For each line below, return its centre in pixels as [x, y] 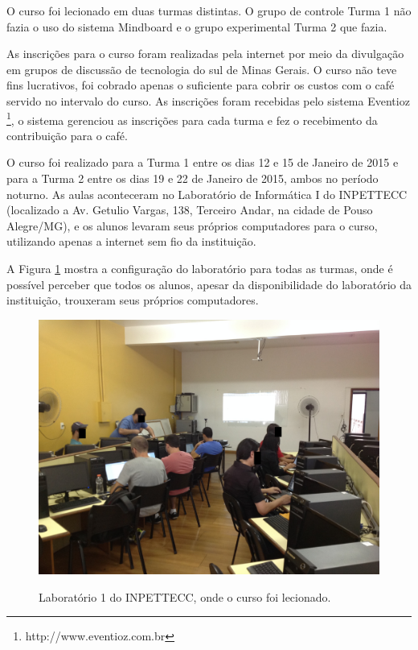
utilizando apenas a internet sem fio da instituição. [131, 241]
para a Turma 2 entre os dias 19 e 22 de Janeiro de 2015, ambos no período [193, 178]
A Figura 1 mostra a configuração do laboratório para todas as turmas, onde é [200, 268]
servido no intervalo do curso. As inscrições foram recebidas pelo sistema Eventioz [208, 100]
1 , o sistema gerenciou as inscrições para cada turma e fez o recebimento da [192, 118]
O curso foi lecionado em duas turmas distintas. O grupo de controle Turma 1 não [209, 10]
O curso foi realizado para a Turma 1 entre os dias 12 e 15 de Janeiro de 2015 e [203, 162]
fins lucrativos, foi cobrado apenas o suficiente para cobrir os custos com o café [201, 85]
